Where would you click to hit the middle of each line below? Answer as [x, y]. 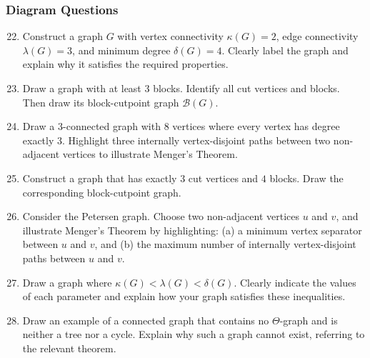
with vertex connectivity [170, 36]
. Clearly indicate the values [295, 282]
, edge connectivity [317, 36]
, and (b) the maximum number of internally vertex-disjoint [225, 244]
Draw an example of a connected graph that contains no [146, 320]
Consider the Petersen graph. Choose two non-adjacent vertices [161, 216]
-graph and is [309, 320]
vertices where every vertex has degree [256, 126]
